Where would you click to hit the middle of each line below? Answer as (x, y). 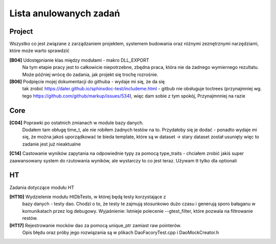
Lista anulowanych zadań (65, 13)
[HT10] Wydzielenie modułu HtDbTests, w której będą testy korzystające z (88, 197)
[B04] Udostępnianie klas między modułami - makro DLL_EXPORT (79, 60)
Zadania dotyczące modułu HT (42, 187)
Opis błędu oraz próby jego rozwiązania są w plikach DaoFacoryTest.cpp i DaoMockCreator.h (121, 232)
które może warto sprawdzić (40, 51)
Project (21, 31)
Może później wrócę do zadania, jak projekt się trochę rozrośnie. (90, 75)
